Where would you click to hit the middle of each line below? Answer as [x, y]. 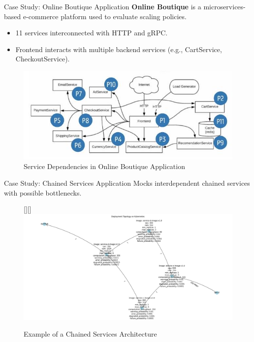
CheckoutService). [43, 59]
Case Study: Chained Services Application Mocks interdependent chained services [127, 183]
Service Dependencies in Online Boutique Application [104, 166]
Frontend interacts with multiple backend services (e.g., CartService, [119, 49]
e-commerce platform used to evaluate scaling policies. [105, 16]
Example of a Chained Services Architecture [90, 334]
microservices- [224, 6]
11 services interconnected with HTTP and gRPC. [92, 33]
